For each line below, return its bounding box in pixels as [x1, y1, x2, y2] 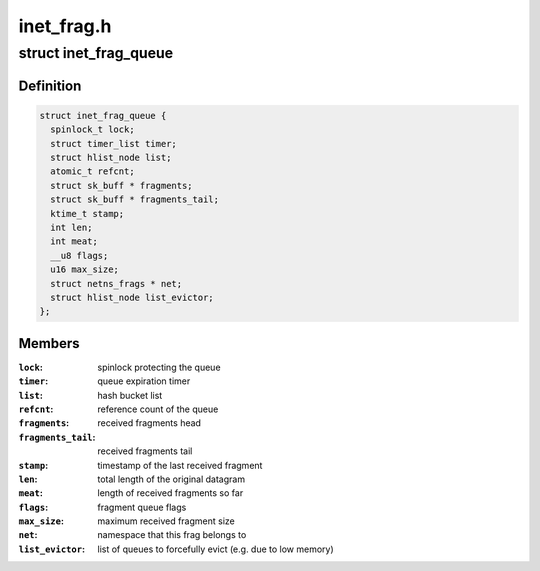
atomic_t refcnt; [50, 166, 135, 177]
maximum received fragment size [97, 515, 235, 527]
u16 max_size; [50, 264, 120, 275]
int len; [50, 221, 93, 233]
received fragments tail [97, 445, 193, 457]
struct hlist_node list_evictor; [50, 291, 214, 303]
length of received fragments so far [97, 487, 244, 499]
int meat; [50, 236, 99, 247]
